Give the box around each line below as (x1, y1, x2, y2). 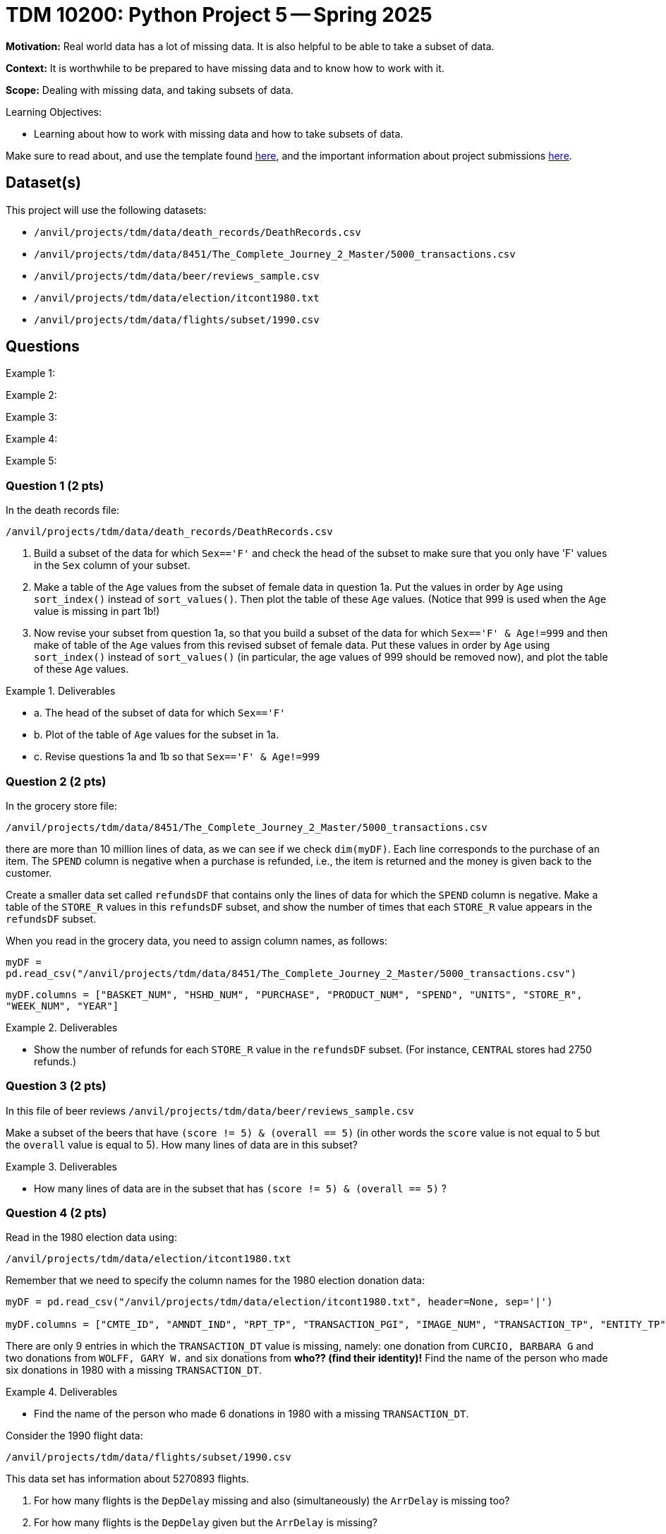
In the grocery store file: (6, 799, 117, 812)
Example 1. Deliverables (6, 685, 116, 697)
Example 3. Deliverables (6, 1160, 117, 1173)
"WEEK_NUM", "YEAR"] (6, 1000, 119, 1012)
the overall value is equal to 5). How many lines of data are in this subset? (6, 1138, 358, 1151)
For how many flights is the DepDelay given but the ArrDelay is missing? (34, 1516, 377, 1529)
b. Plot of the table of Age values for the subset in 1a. (34, 729, 279, 741)
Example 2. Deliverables (6, 1021, 118, 1033)
